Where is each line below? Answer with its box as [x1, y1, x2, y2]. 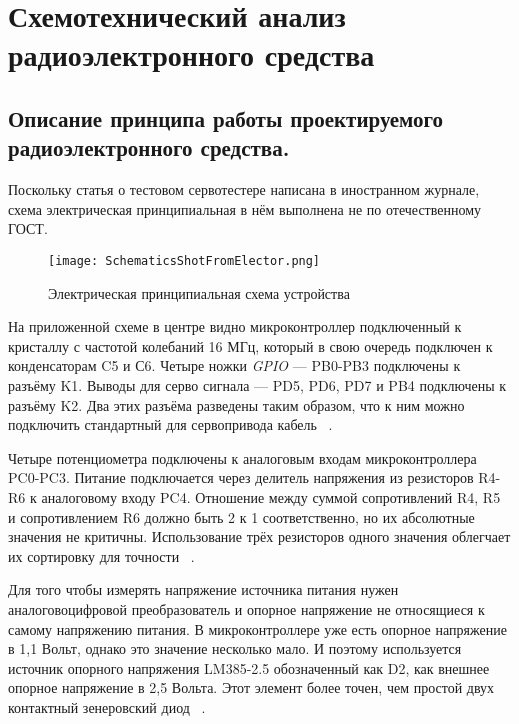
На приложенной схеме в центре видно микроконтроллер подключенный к [8, 316, 462, 337]
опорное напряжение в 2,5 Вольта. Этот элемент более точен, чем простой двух [8, 677, 495, 698]
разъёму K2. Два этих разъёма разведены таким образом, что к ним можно [8, 394, 465, 415]
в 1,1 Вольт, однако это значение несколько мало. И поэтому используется [8, 638, 462, 659]
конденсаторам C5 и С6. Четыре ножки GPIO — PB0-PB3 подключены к [8, 355, 461, 376]
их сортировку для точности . [8, 545, 195, 566]
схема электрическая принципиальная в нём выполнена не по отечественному [8, 198, 482, 219]
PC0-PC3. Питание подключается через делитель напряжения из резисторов [8, 467, 474, 488]
